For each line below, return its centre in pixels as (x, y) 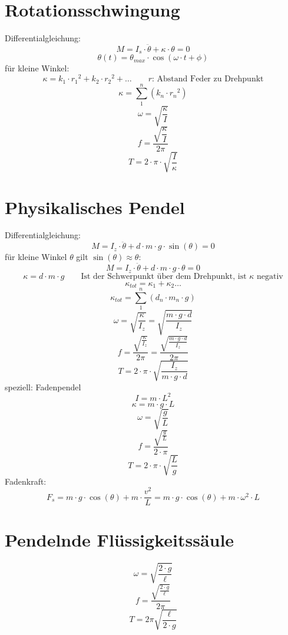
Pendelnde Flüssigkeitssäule (120, 540)
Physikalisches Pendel (95, 207)
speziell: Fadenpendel (43, 386)
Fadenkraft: (26, 481)
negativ (270, 276)
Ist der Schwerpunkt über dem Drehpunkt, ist (164, 276)
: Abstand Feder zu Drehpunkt (208, 79)
